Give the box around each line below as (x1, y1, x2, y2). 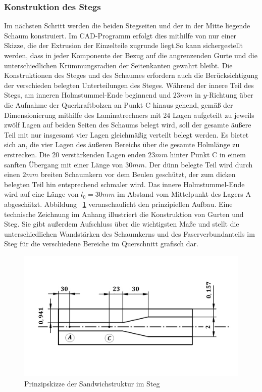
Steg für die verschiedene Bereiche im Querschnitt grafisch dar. (4, 238, 198, 249)
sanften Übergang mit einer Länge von (4, 159, 123, 169)
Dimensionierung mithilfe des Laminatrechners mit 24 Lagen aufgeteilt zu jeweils (4, 109, 254, 120)
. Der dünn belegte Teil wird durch (144, 159, 253, 169)
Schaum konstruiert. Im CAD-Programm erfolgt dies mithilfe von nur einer (4, 30, 237, 40)
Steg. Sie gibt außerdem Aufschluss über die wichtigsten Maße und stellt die (4, 219, 239, 229)
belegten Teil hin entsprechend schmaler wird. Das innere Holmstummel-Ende (4, 179, 245, 189)
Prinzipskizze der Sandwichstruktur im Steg (24, 378, 160, 388)
